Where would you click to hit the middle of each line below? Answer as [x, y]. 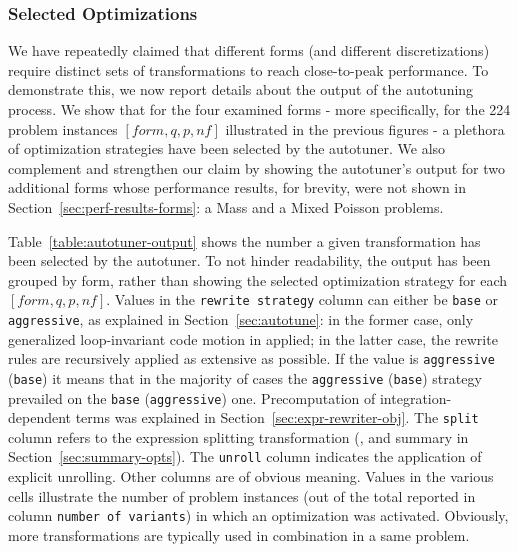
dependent [40, 417]
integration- [415, 397]
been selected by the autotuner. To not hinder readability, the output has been [249, 260]
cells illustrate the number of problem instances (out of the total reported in [242, 495]
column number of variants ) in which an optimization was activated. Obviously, [258, 515]
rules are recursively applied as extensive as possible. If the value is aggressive [251, 358]
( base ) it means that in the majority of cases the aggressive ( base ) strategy [245, 377]
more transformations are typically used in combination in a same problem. [239, 534]
